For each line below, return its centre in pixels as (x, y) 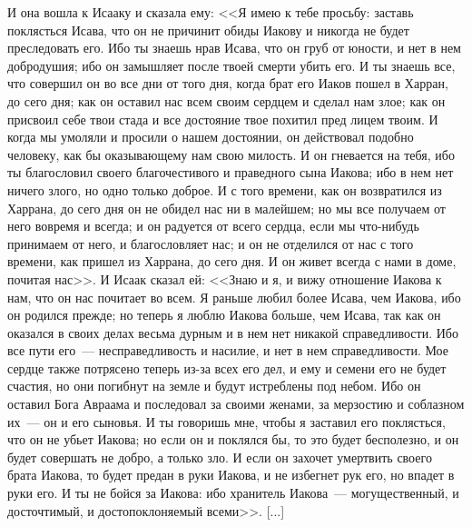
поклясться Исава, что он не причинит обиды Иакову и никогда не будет (208, 30)
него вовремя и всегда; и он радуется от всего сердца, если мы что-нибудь (213, 226)
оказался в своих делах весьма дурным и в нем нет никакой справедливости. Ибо (233, 332)
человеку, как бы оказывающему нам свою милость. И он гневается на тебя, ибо (231, 154)
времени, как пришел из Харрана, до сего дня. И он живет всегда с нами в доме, (232, 261)
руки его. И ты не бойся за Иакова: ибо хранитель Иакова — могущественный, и (233, 493)
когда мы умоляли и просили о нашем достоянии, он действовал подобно (211, 137)
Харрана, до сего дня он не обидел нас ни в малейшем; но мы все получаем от (226, 208)
